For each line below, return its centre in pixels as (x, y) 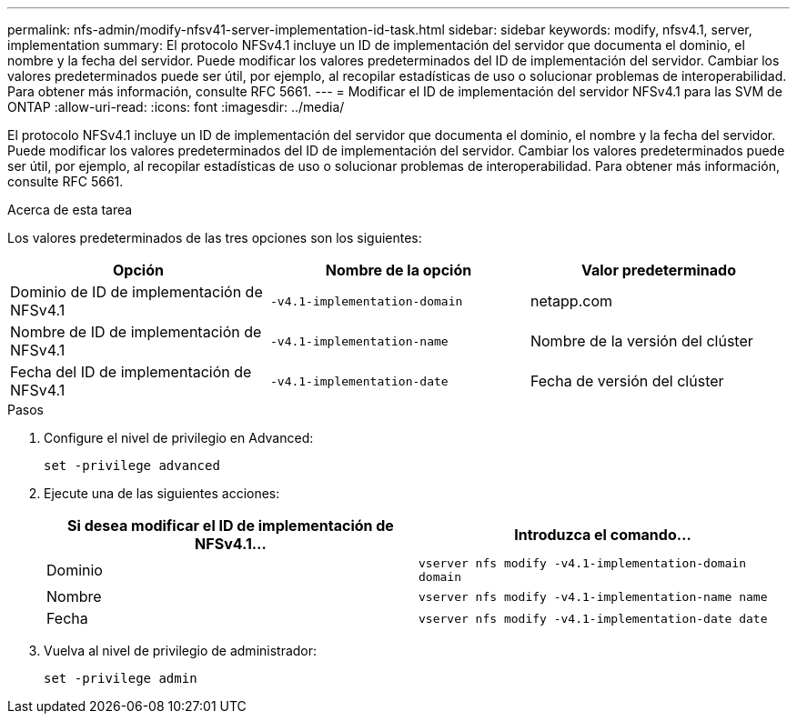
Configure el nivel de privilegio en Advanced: (179, 438)
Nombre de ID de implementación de (136, 332)
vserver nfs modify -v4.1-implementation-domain (583, 563)
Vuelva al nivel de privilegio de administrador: (181, 651)
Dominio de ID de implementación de (136, 292)
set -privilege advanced (132, 466)
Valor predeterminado (659, 270)
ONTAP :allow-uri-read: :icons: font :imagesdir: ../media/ (176, 107)
